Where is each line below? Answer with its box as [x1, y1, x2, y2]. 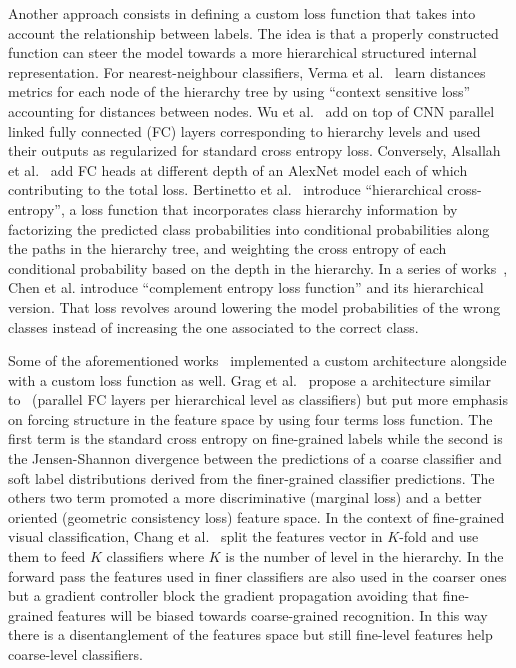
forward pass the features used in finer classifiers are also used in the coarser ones [8, 565, 507, 586]
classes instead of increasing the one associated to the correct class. [8, 316, 419, 337]
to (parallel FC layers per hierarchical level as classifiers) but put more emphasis [8, 389, 508, 410]
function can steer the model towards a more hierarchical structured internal [8, 42, 477, 63]
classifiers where [106, 546, 205, 567]
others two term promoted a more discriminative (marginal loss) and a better [8, 487, 482, 508]
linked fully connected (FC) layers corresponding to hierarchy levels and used [8, 120, 481, 141]
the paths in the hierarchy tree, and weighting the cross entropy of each [8, 238, 447, 259]
